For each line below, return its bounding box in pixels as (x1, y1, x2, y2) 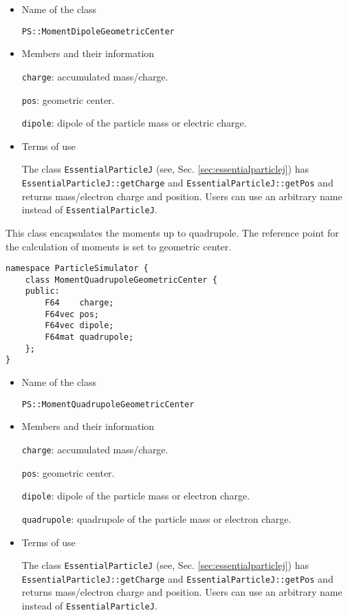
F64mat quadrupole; (45, 332, 134, 343)
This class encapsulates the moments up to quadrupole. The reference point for (6, 225, 339, 239)
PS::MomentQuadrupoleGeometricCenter (21, 399, 195, 409)
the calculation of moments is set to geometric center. (6, 239, 232, 253)
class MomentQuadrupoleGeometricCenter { (25, 274, 217, 285)
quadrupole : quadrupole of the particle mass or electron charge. (21, 511, 292, 526)
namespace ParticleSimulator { (6, 263, 149, 274)
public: (25, 286, 60, 296)
